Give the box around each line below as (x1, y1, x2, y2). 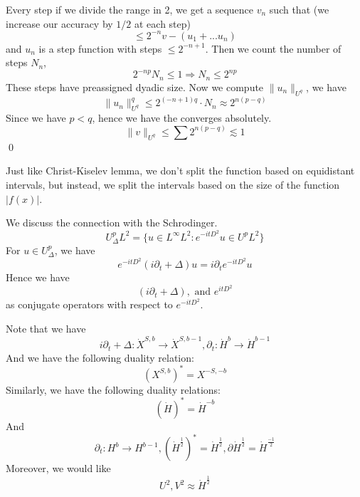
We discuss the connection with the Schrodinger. (6, 215, 218, 230)
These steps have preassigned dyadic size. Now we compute (6, 79, 264, 94)
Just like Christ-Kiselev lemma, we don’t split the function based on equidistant (6, 163, 355, 178)
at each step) (134, 16, 191, 31)
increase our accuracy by (6, 16, 113, 31)
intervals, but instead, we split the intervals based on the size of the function (6, 177, 340, 192)
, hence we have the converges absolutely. (92, 110, 272, 125)
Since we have (6, 110, 66, 125)
